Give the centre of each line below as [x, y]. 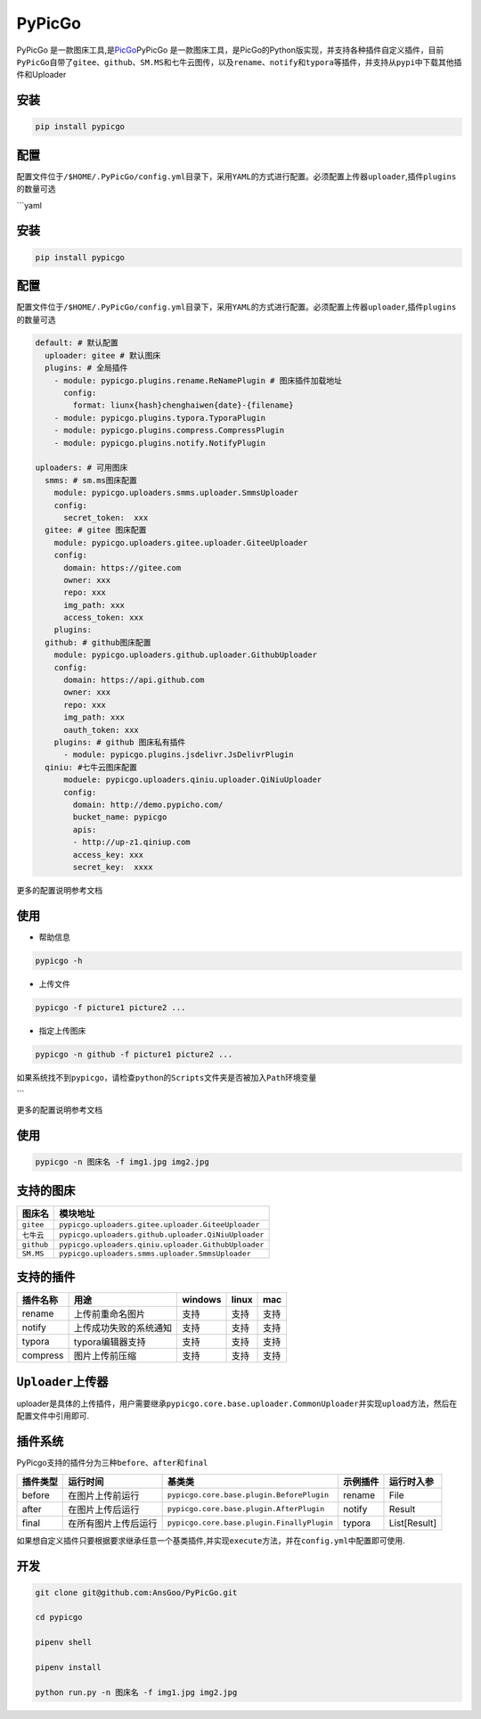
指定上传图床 [62, 1031]
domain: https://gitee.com [122, 568]
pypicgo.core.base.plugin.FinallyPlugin [250, 1523]
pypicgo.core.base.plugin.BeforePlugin [248, 1495]
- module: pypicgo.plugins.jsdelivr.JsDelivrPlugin [179, 755]
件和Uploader [41, 75]
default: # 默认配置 [77, 343]
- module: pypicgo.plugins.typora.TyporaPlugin [160, 418]
